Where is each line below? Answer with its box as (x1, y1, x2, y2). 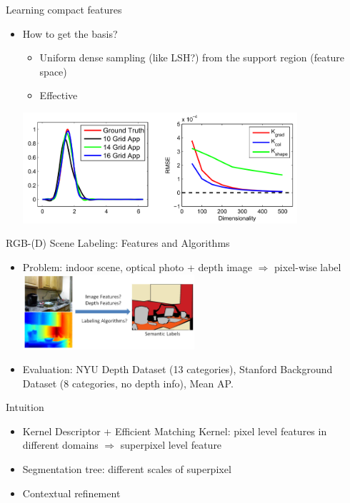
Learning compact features (6, 2, 122, 16)
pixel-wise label (274, 259, 341, 274)
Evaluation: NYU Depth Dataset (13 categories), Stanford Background (22, 362, 333, 377)
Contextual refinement (22, 485, 121, 500)
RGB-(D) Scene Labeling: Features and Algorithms (6, 235, 230, 250)
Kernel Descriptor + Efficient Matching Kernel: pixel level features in (22, 423, 327, 438)
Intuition (6, 400, 44, 415)
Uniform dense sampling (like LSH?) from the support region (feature (39, 50, 345, 65)
